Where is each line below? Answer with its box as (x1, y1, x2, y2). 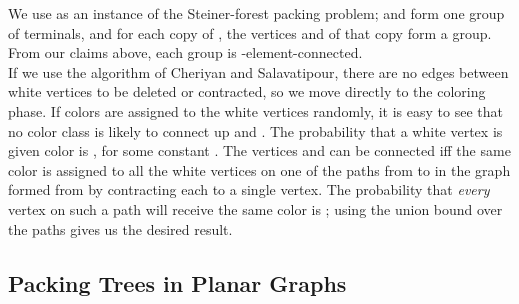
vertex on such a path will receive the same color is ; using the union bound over (8, 198, 503, 219)
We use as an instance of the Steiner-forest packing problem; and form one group (8, 3, 505, 23)
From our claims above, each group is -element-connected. (8, 42, 363, 63)
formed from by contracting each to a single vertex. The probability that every (8, 179, 490, 200)
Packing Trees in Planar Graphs (8, 267, 347, 298)
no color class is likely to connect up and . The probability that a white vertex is (8, 120, 503, 141)
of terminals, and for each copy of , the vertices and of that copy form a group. (8, 22, 492, 43)
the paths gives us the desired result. (8, 218, 233, 239)
